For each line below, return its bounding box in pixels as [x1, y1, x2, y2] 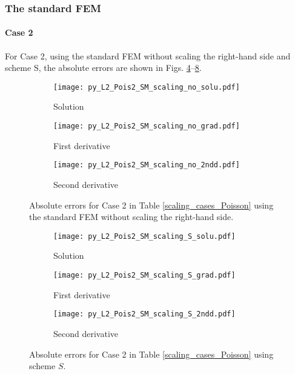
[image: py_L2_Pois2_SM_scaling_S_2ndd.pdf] [53, 310, 236, 319]
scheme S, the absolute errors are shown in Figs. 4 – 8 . [5, 61, 202, 74]
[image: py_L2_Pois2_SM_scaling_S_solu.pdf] [53, 232, 236, 241]
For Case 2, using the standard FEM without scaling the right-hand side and [5, 49, 291, 62]
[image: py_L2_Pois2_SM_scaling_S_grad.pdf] [53, 271, 236, 280]
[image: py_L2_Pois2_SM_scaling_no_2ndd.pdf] [53, 161, 240, 170]
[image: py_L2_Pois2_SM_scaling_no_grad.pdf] [53, 122, 240, 131]
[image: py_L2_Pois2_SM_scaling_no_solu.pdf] [53, 82, 240, 92]
